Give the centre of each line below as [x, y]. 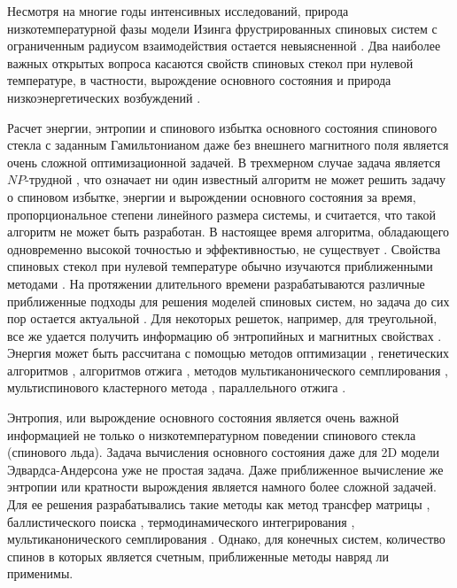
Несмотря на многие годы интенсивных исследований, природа [178, 11]
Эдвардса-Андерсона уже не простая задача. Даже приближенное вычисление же [225, 469]
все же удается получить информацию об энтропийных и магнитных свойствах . [225, 335]
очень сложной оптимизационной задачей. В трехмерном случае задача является [224, 162]
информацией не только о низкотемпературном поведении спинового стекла [212, 434]
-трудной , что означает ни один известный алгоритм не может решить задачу [235, 179]
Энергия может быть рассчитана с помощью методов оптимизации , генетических [228, 353]
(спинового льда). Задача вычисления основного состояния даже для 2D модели [224, 452]
